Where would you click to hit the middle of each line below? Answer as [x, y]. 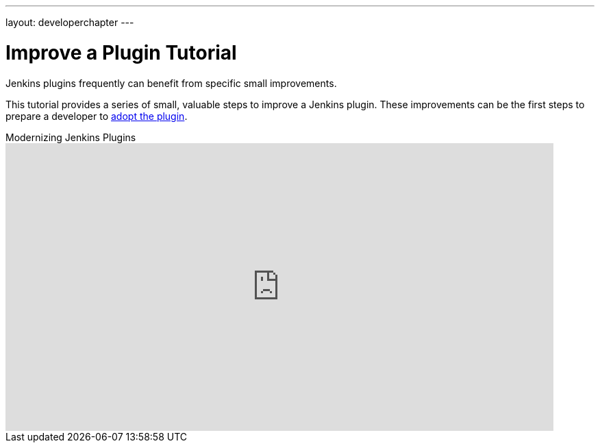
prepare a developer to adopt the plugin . [97, 116]
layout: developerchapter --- [70, 22]
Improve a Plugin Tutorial [121, 52]
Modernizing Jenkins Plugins [71, 137]
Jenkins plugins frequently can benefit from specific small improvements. [171, 83]
